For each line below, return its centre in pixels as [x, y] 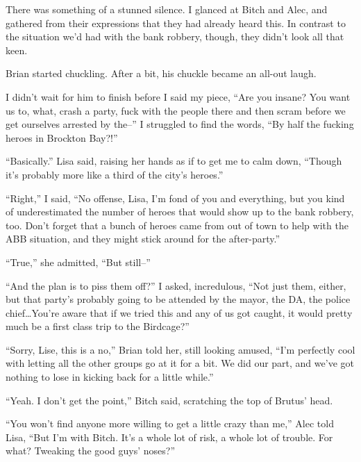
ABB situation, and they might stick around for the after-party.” [143, 239]
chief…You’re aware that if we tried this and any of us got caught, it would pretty [179, 312]
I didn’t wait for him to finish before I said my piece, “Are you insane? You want [178, 96]
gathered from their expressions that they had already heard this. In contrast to [176, 23]
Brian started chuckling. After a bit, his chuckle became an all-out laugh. [161, 73]
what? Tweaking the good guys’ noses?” [91, 451]
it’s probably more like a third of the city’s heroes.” [115, 174]
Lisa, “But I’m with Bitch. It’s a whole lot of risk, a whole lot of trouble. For [169, 437]
